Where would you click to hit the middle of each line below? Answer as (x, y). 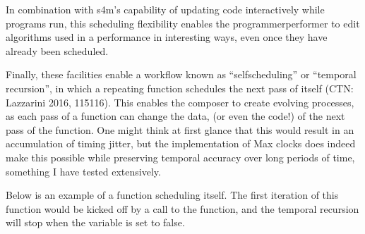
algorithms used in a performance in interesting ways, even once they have (167, 37)
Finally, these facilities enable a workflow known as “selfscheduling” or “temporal (181, 74)
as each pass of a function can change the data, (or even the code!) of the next (175, 116)
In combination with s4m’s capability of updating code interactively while (165, 9)
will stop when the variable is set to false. (95, 222)
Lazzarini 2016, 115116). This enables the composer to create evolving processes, (180, 102)
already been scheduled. (57, 50)
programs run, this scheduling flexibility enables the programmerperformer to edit (183, 23)
